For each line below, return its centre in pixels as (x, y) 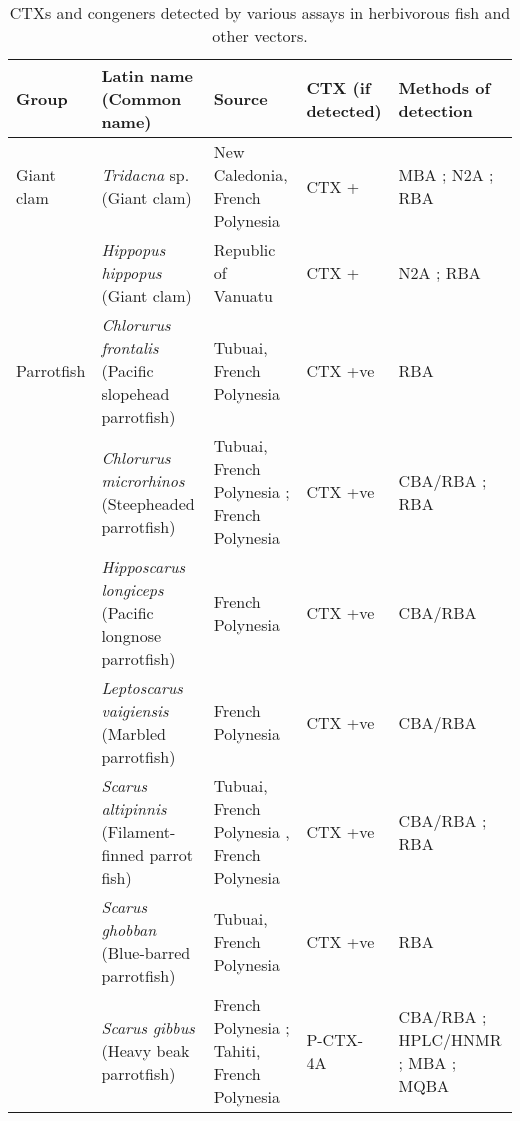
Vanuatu (243, 295)
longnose (131, 635)
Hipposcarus (143, 566)
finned (123, 854)
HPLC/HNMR (450, 1039)
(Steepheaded (148, 503)
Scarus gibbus (148, 1027)
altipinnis (134, 808)
